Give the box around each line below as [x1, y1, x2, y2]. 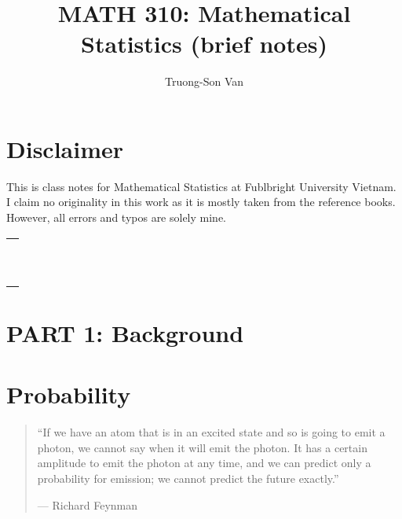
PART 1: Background [6, 316, 244, 348]
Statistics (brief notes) [81, 28, 327, 60]
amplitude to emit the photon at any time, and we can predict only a [37, 455, 371, 471]
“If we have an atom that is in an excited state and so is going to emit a [37, 424, 386, 440]
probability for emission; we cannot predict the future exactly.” [37, 469, 339, 486]
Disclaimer [6, 132, 124, 164]
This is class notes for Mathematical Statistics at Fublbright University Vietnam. [6, 178, 397, 194]
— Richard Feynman [37, 496, 138, 513]
